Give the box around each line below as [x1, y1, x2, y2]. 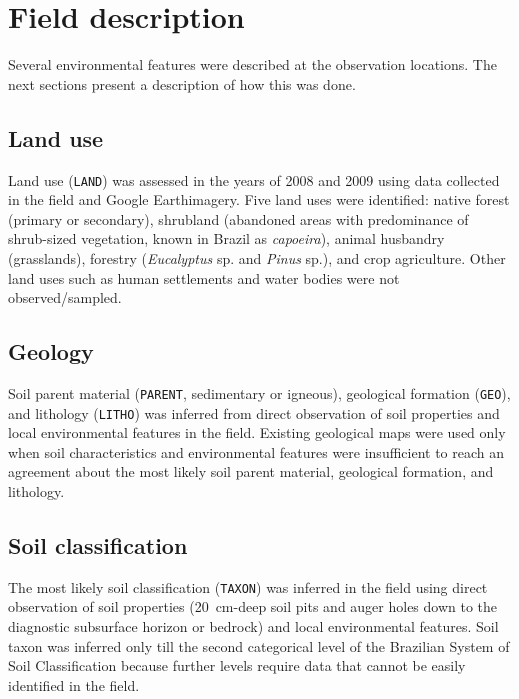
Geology [8, 336, 94, 367]
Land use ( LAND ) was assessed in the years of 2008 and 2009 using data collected [8, 169, 500, 190]
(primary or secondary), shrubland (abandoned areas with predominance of [8, 208, 469, 229]
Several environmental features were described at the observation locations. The [8, 54, 497, 75]
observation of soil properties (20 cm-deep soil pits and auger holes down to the [8, 596, 498, 617]
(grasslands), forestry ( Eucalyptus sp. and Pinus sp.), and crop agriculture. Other [8, 247, 506, 268]
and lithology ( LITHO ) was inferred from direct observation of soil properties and [8, 402, 500, 423]
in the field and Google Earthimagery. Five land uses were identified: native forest [8, 189, 510, 210]
